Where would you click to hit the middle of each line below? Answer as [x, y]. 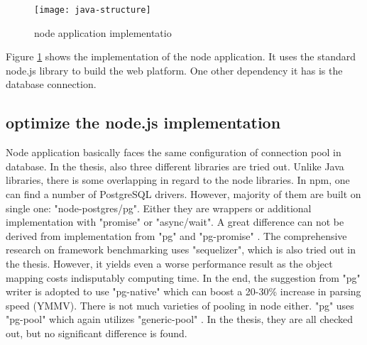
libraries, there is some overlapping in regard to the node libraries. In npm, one [178, 180]
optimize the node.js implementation [143, 122]
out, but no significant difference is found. [97, 333]
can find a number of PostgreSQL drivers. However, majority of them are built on [183, 194]
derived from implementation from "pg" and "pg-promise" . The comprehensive [176, 235]
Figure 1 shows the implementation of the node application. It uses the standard [181, 56]
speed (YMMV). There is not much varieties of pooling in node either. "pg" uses [180, 305]
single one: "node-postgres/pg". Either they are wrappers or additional [159, 208]
